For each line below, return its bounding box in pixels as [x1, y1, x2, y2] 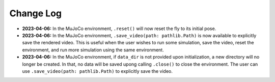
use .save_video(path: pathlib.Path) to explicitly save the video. [22, 68, 173, 74]
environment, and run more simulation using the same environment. [22, 46, 164, 53]
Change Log [9, 8, 62, 19]
